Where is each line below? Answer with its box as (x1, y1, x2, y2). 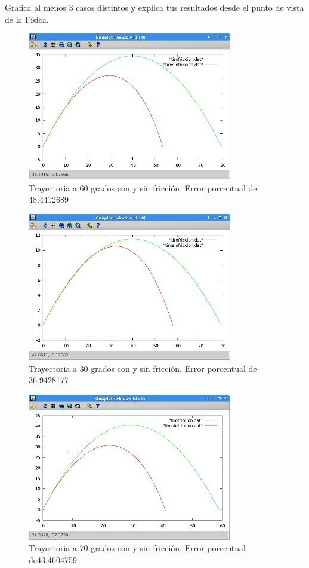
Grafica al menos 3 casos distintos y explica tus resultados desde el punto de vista (5, 1, 304, 13)
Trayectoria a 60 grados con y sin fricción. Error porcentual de (29, 181, 257, 194)
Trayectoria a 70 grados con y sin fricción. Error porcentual (29, 542, 246, 554)
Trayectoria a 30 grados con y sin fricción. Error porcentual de (29, 362, 257, 374)
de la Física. (5, 13, 49, 25)
